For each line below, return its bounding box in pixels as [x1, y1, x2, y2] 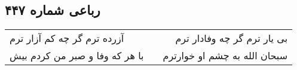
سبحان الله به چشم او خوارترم [163, 48, 288, 63]
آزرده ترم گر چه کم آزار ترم [10, 31, 124, 45]
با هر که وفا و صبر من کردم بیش [10, 48, 144, 63]
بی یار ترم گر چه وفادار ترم [175, 31, 288, 45]
